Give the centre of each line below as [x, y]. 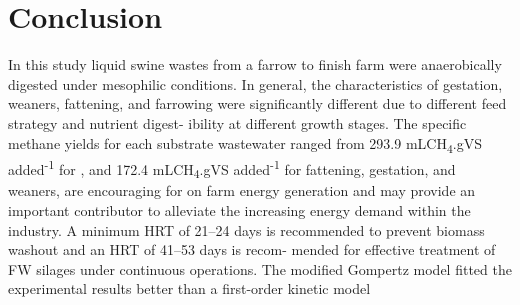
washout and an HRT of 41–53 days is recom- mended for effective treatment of [252, 249]
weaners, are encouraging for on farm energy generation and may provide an [242, 190]
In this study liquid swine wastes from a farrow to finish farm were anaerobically [255, 64]
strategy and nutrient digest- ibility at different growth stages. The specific [237, 122]
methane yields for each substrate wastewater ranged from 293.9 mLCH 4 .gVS [245, 144]
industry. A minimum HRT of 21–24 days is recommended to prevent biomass [246, 229]
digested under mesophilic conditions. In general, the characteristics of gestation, [255, 83]
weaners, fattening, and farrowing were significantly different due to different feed [257, 103]
